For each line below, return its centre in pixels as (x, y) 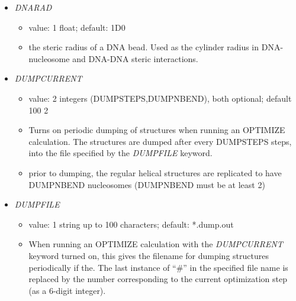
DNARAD (33, 7)
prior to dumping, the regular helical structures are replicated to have (155, 172)
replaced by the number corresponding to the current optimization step (158, 279)
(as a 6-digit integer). (67, 290)
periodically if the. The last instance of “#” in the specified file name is (158, 267)
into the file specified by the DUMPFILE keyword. (120, 153)
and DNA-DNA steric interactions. (135, 58)
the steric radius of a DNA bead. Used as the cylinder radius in (144, 47)
